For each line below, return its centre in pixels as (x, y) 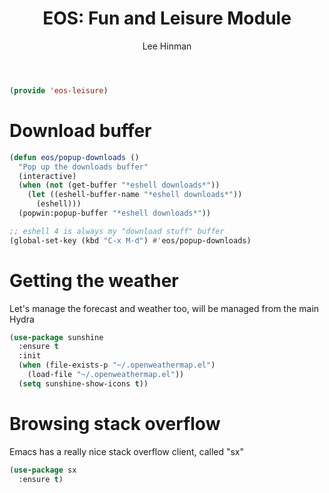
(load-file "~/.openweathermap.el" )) (106, 375)
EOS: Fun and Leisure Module (167, 18)
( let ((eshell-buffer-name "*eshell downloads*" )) (135, 195)
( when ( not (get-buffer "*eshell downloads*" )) (119, 185)
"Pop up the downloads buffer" (83, 167)
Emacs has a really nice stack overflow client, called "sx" (127, 451)
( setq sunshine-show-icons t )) (83, 383)
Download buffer (80, 131)
